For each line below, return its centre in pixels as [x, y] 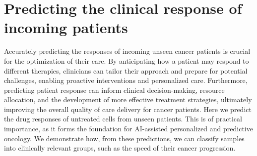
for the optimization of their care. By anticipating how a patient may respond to [127, 60]
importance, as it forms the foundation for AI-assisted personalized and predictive [128, 129]
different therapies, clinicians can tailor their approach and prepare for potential [126, 70]
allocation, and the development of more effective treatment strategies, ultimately [128, 99]
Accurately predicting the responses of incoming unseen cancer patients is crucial [127, 51]
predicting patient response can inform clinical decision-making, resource [114, 90]
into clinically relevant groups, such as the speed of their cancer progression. [120, 148]
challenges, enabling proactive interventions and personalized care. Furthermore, [126, 80]
